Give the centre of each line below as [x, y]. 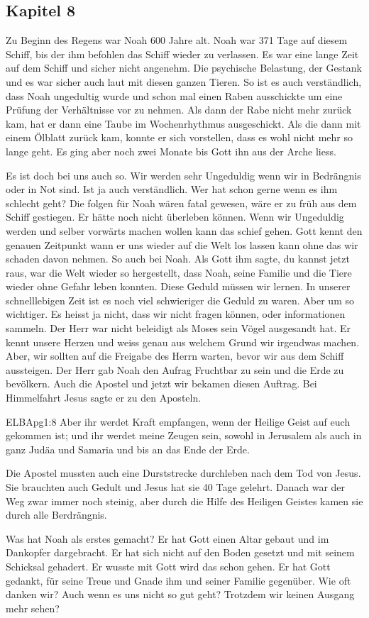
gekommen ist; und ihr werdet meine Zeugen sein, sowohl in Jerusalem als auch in [184, 435]
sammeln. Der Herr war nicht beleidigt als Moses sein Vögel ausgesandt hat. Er [178, 328]
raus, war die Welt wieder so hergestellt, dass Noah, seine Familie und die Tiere [179, 272]
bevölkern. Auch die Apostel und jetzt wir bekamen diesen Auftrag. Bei [161, 384]
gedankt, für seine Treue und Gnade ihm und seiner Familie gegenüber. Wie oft [178, 580]
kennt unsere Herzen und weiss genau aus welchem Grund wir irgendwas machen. [183, 342]
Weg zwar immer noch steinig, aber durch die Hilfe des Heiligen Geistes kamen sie [184, 501]
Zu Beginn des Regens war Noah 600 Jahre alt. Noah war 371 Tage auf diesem [177, 40]
